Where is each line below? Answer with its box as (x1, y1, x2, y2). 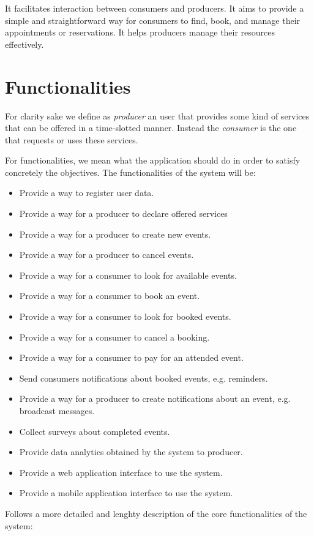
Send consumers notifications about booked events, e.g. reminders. (19, 371, 268, 384)
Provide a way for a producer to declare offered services (19, 207, 228, 220)
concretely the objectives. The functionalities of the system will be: (5, 165, 256, 178)
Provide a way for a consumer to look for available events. (19, 268, 237, 281)
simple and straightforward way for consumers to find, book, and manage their (5, 13, 301, 26)
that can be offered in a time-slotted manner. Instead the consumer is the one (5, 121, 297, 134)
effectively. (5, 37, 44, 50)
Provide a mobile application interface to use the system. (19, 486, 233, 499)
